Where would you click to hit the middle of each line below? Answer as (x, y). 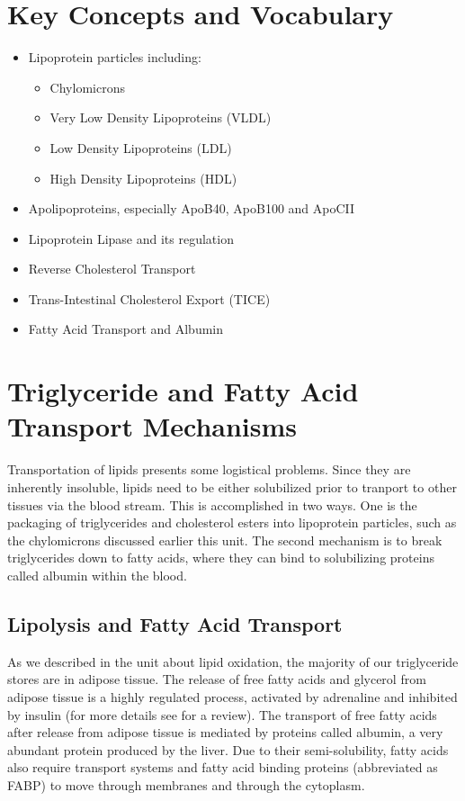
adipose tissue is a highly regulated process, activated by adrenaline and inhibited (232, 696)
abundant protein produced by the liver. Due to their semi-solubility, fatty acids (228, 749)
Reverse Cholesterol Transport (112, 269)
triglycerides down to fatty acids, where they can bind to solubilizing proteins (221, 558)
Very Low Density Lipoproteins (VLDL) (161, 117)
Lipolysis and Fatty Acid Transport (175, 623)
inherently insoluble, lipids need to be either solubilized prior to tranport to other (232, 486)
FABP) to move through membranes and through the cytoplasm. (186, 784)
